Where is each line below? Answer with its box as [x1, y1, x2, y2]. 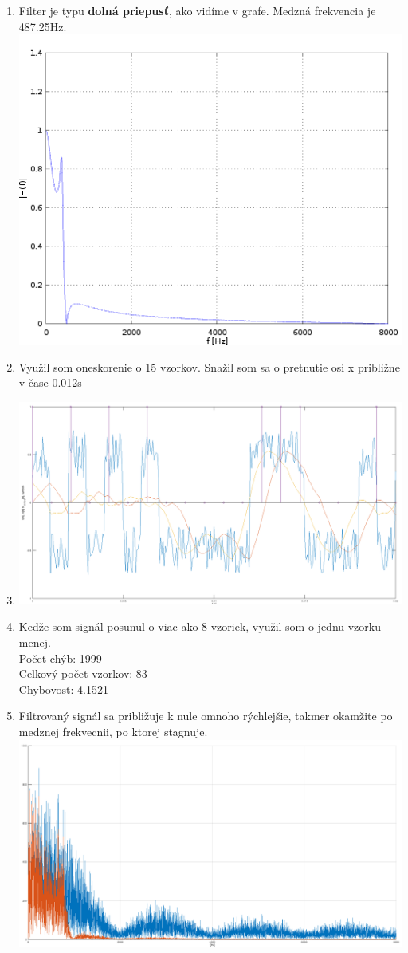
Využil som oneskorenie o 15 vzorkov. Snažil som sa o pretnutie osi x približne [18, 358, 400, 375]
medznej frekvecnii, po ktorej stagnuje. [18, 723, 208, 739]
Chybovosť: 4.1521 [18, 680, 108, 697]
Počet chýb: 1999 [18, 649, 102, 666]
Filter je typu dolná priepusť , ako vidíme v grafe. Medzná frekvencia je [18, 2, 376, 18]
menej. [18, 633, 51, 650]
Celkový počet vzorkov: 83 [18, 665, 147, 682]
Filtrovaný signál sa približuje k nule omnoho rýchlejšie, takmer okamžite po [18, 707, 393, 724]
